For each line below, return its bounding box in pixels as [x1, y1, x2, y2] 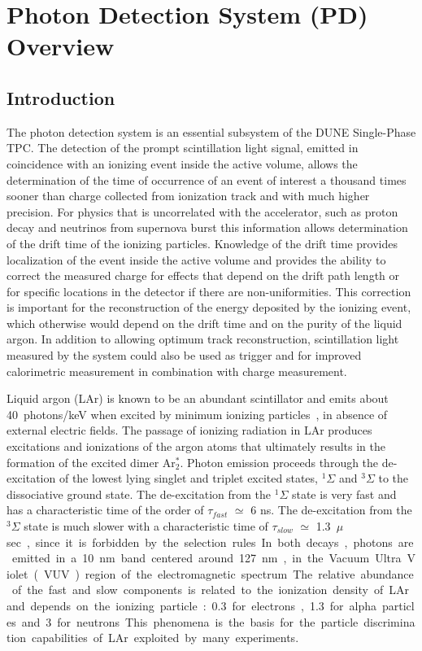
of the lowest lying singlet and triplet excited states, [59, 470, 318, 487]
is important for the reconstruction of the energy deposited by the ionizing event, [7, 299, 411, 316]
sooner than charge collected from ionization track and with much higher [7, 187, 370, 204]
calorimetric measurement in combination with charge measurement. [7, 362, 347, 379]
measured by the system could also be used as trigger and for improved [7, 347, 362, 364]
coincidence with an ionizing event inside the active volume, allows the [7, 155, 358, 172]
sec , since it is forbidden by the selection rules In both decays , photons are [7, 533, 414, 550]
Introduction [7, 85, 115, 110]
